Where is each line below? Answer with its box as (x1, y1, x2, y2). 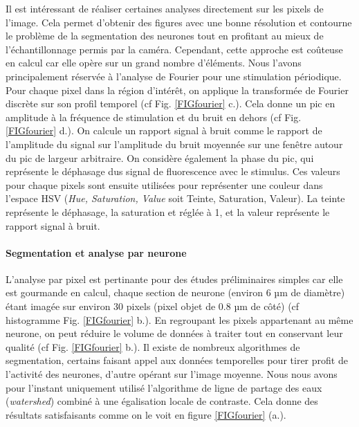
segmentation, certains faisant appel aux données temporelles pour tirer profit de (6, 353, 348, 367)
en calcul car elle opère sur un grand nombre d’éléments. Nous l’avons (6, 55, 302, 70)
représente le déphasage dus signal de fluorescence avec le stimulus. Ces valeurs (6, 164, 340, 179)
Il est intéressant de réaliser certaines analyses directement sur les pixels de (6, 1, 324, 15)
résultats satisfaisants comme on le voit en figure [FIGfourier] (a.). (6, 407, 286, 421)
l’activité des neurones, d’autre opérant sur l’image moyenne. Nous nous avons (6, 367, 338, 381)
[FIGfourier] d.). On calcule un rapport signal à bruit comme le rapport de (6, 123, 322, 138)
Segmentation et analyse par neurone (6, 245, 187, 260)
